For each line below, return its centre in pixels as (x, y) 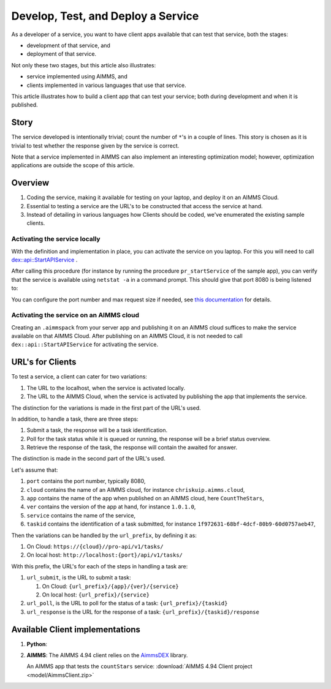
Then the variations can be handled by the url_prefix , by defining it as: (104, 535)
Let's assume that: (35, 470)
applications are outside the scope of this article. (73, 165)
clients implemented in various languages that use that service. (106, 85)
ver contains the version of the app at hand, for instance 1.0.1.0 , (111, 507)
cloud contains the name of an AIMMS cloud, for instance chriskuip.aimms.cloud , (136, 489)
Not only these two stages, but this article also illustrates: (84, 65)
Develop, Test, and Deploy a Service (105, 16)
